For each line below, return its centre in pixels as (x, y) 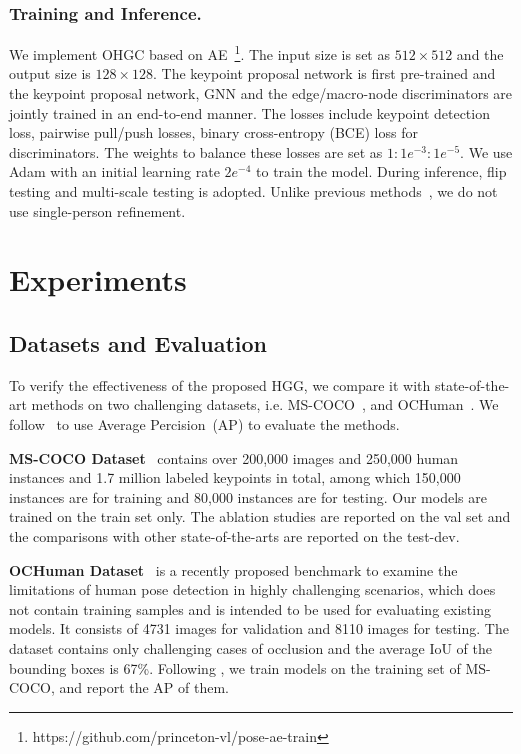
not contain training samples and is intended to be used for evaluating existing (250, 608)
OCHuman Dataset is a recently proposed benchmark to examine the (233, 569)
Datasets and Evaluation (138, 342)
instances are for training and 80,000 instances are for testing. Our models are (248, 496)
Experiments (98, 279)
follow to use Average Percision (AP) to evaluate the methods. (204, 423)
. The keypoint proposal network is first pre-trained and (324, 73)
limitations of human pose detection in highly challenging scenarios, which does (252, 589)
